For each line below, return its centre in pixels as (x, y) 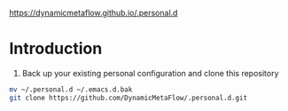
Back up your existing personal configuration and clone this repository (150, 73)
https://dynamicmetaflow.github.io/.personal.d (93, 13)
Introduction (56, 49)
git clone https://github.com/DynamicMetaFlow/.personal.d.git (128, 98)
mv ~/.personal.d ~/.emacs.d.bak (71, 89)
